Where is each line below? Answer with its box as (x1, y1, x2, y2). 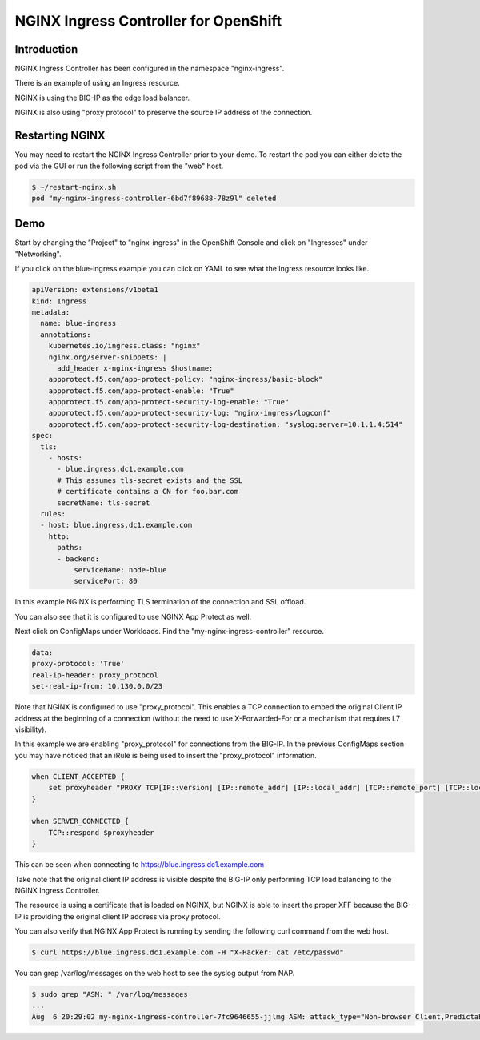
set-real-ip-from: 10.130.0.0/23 (31, 681, 163, 691)
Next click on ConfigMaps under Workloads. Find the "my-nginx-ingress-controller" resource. (14, 627, 324, 636)
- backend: (57, 554, 100, 564)
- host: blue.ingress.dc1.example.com (40, 520, 192, 530)
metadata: (31, 307, 70, 316)
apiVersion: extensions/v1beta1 (31, 285, 159, 295)
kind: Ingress (31, 296, 87, 306)
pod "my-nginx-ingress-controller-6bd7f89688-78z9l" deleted (31, 193, 277, 203)
